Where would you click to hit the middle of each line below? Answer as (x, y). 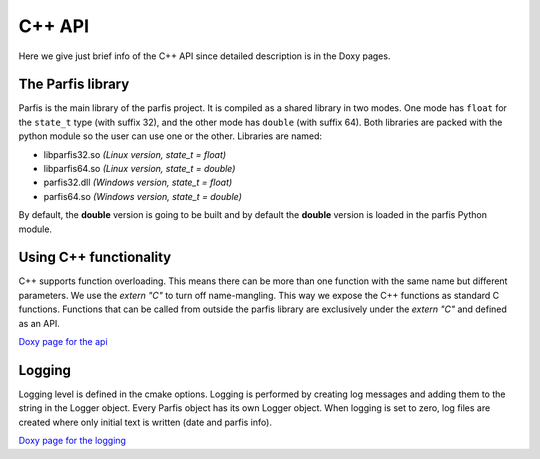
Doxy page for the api (63, 342)
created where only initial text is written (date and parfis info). (145, 422)
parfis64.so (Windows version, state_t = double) (142, 196)
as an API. (39, 323)
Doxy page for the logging (72, 441)
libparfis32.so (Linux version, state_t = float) (135, 154)
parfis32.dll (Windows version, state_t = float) (138, 182)
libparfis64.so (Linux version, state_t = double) (139, 169)
